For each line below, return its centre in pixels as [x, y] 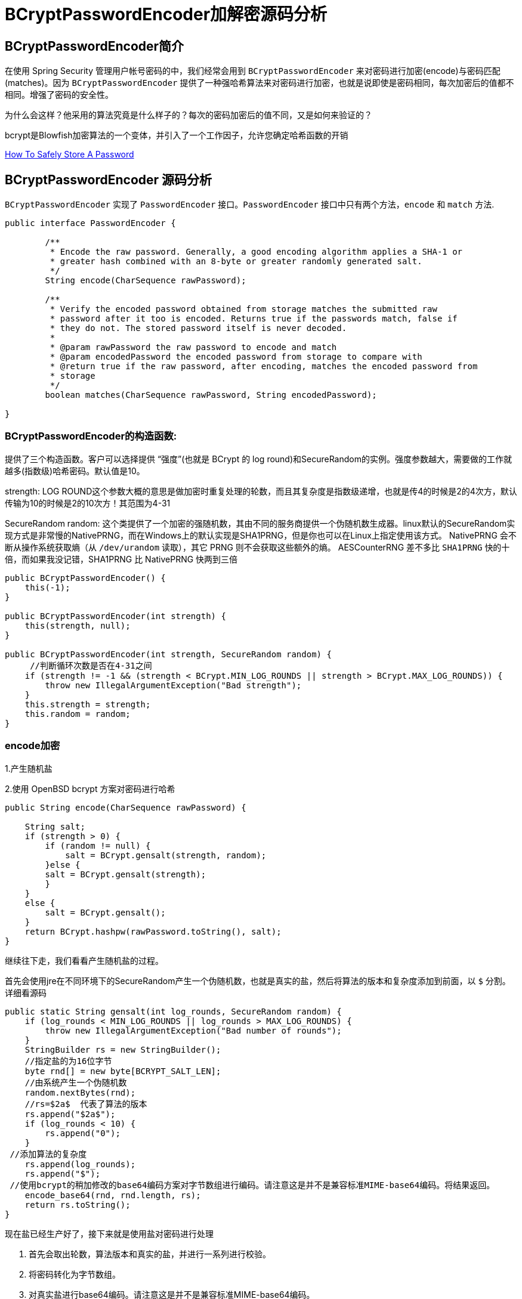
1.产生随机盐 [29, 768]
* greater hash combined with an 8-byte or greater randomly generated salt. [236, 262]
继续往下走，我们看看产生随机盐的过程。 [84, 960]
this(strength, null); [78, 625]
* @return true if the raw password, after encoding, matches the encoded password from [264, 366]
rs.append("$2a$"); [70, 1114]
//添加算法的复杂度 [48, 1154]
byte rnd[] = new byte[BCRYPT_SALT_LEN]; [123, 1071]
